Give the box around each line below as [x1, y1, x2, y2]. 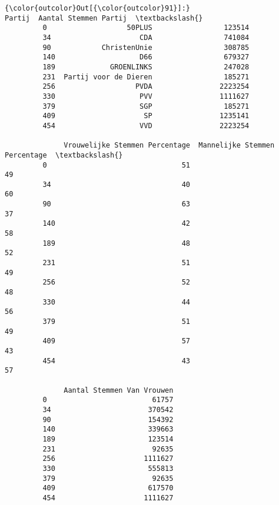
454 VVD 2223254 [42, 121, 250, 130]
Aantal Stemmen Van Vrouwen [64, 386, 174, 394]
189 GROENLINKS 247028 [42, 62, 250, 71]
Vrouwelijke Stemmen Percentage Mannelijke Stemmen [64, 141, 275, 150]
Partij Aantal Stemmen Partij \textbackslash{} [5, 14, 203, 22]
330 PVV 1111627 [42, 92, 250, 101]
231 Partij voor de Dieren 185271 [42, 72, 250, 81]
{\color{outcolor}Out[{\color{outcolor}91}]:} [5, 4, 190, 12]
